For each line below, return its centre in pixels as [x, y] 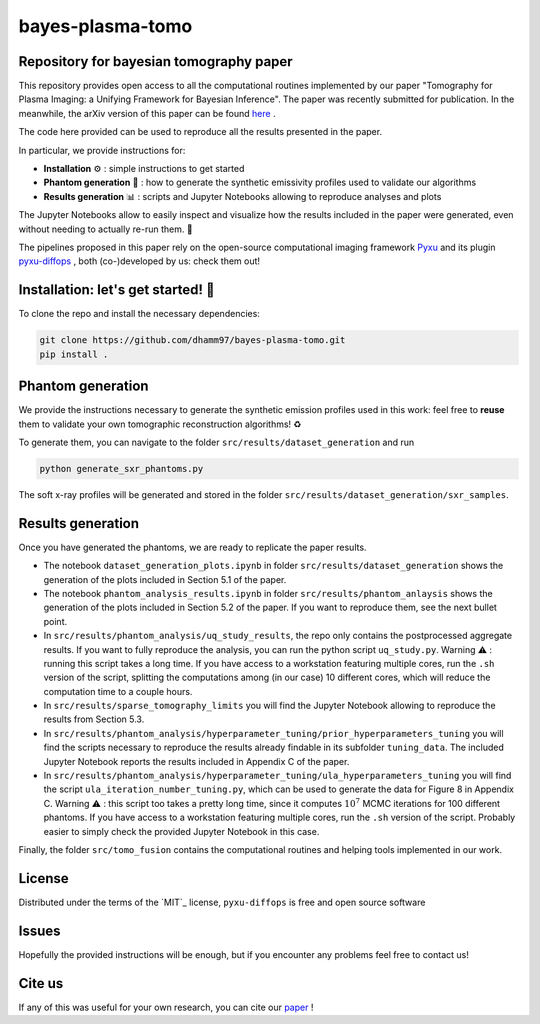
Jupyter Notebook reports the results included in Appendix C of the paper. [196, 761]
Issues [39, 930]
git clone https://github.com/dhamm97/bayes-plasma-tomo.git [192, 340]
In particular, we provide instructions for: [102, 150]
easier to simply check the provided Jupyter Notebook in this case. [181, 831]
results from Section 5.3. [94, 719]
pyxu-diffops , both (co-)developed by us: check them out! [139, 261]
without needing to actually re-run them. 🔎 [106, 229]
